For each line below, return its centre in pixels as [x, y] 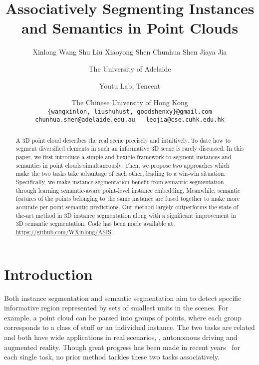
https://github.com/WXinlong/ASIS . [64, 232]
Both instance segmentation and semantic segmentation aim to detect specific [123, 298]
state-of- [230, 207]
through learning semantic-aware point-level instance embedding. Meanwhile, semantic [128, 190]
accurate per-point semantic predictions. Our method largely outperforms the [116, 207]
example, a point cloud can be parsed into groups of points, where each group [123, 317]
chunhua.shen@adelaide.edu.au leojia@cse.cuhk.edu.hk [130, 120]
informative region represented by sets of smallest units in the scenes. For [116, 308]
